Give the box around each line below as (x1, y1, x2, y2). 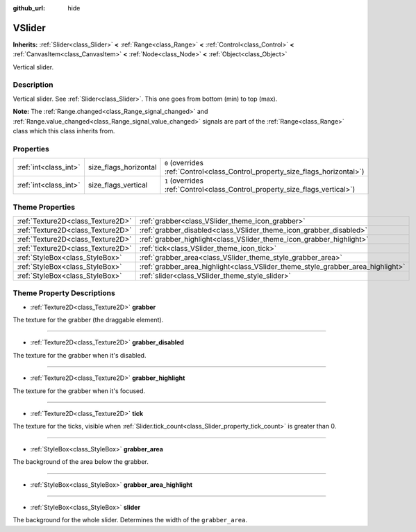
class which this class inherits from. (13, 127, 115, 135)
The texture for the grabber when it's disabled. (13, 351, 147, 359)
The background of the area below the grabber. (13, 458, 149, 466)
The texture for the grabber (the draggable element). (13, 316, 164, 324)
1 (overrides (164, 176, 204, 185)
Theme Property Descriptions (13, 288, 116, 298)
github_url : (13, 4, 45, 12)
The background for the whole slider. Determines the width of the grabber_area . (13, 516, 248, 524)
